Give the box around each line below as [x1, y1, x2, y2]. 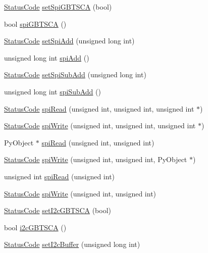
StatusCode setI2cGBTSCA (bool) [4, 205, 112, 216]
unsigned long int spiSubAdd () [4, 86, 101, 96]
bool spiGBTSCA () [4, 18, 67, 29]
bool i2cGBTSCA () [4, 222, 67, 232]
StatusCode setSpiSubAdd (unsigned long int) [4, 69, 146, 80]
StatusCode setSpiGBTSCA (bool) [4, 2, 112, 12]
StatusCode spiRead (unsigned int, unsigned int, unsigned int [4, 103, 194, 114]
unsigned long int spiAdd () [4, 52, 89, 63]
